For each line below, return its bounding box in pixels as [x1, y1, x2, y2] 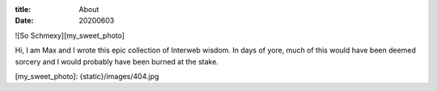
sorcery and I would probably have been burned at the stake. [15, 56, 218, 66]
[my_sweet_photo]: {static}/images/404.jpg [15, 71, 159, 81]
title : [15, 5, 32, 14]
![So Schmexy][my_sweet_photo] [15, 31, 125, 40]
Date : [15, 16, 34, 26]
